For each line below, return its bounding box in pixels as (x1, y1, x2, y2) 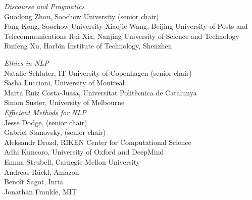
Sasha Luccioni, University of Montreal (4, 77, 125, 88)
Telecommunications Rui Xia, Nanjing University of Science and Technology (4, 30, 239, 41)
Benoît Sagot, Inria (4, 176, 63, 187)
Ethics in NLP (4, 57, 49, 68)
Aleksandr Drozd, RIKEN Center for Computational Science (4, 136, 191, 147)
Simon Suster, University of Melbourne (4, 97, 125, 108)
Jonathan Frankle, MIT (4, 186, 77, 196)
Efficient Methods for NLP (4, 107, 86, 117)
